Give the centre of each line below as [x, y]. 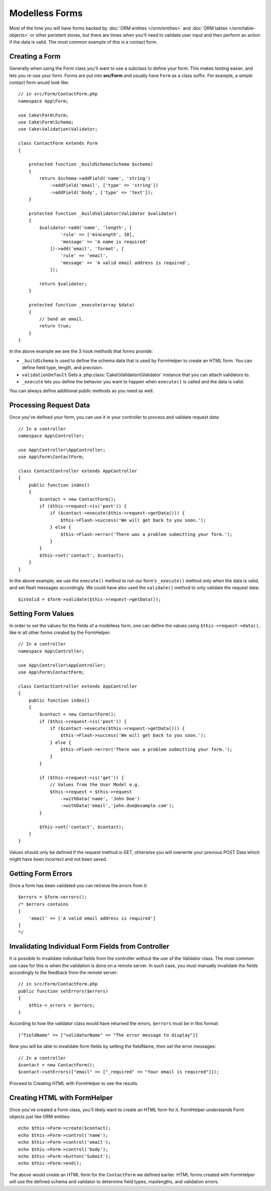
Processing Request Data [50, 405]
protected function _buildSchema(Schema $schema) [91, 164]
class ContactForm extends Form [58, 143]
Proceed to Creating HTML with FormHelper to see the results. [74, 1083]
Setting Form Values [42, 614]
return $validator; [63, 284]
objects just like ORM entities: [40, 1117]
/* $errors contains [43, 904]
